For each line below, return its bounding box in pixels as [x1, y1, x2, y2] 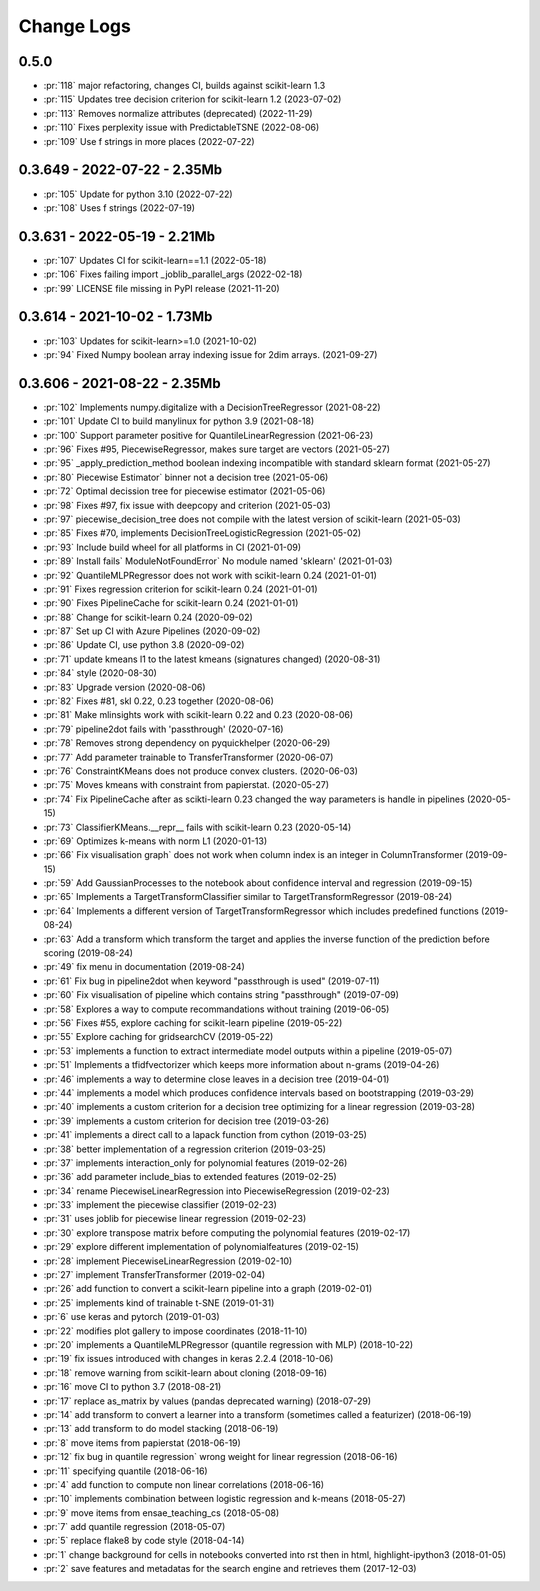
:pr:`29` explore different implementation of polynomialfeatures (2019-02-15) [43, 1241, 360, 1253]
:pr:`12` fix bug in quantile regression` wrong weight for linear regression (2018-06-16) [43, 1451, 399, 1463]
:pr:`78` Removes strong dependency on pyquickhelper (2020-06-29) [43, 737, 331, 749]
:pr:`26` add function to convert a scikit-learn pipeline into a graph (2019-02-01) [43, 1283, 373, 1295]
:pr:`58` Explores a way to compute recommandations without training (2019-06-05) [43, 1003, 390, 1015]
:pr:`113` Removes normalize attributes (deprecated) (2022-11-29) [43, 107, 313, 119]
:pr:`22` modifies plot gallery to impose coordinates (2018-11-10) [43, 1325, 308, 1337]
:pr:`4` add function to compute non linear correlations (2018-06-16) [43, 1478, 325, 1490]
